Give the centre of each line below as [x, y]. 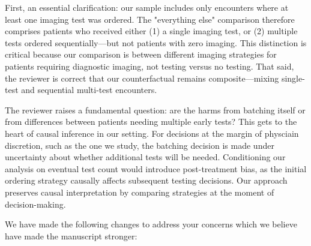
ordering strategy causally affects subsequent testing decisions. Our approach [146, 180]
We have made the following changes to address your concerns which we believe [151, 224]
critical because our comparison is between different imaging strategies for [141, 54]
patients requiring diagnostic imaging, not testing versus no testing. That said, [149, 66]
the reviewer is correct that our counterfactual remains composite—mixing [142, 78]
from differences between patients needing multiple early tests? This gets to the [151, 121]
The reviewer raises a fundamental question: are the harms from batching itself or [155, 109]
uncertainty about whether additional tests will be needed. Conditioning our [145, 157]
